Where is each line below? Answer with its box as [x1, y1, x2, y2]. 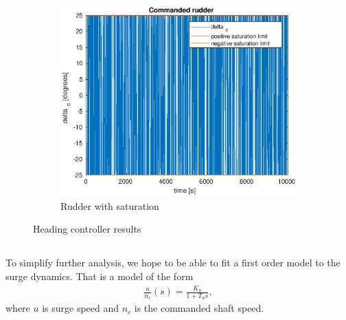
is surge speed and [42, 301, 119, 315]
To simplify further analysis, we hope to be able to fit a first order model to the [5, 255, 341, 270]
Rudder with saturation [60, 198, 159, 213]
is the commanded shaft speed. [134, 301, 264, 315]
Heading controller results [33, 222, 141, 236]
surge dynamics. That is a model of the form [5, 268, 194, 283]
